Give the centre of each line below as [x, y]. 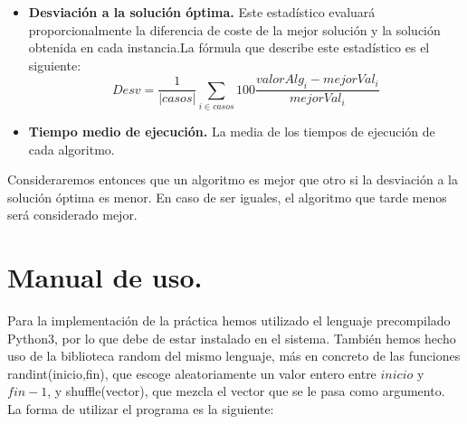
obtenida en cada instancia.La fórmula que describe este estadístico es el [229, 47]
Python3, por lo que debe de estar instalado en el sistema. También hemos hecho [232, 338]
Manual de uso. [105, 277]
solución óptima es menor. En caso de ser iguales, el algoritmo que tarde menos [227, 197]
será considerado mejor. [72, 215]
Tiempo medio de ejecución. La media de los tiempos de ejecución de [232, 131]
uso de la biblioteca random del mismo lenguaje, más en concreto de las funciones [234, 356]
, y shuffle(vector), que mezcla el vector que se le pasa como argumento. [246, 391]
